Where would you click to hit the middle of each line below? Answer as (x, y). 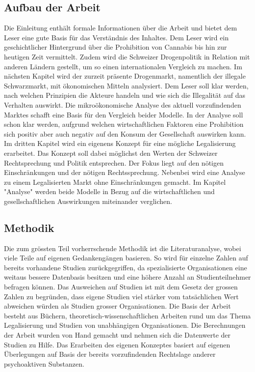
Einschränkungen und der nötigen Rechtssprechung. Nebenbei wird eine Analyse (125, 172)
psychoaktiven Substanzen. (44, 363)
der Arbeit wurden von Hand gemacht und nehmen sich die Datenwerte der (117, 335)
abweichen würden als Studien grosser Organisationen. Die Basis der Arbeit (117, 306)
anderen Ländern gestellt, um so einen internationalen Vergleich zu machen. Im (123, 66)
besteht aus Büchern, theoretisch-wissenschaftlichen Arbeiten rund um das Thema (127, 315)
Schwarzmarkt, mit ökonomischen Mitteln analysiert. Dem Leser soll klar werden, (126, 85)
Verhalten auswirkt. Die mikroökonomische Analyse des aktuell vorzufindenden (123, 104)
